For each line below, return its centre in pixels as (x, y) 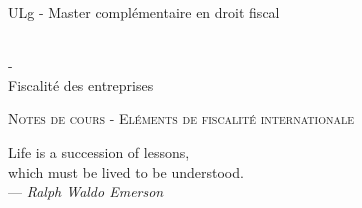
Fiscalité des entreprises (81, 84)
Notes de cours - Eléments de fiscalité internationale (181, 118)
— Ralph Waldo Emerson (86, 191)
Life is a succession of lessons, (99, 151)
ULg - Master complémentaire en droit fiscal (144, 12)
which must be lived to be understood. (126, 171)
